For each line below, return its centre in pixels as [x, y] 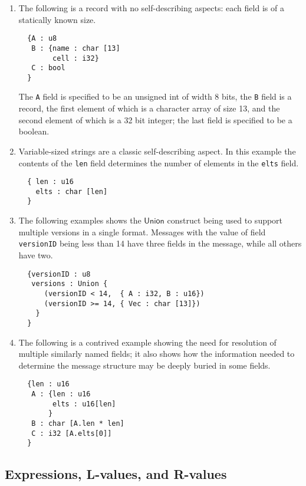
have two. [36, 255]
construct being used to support [225, 220]
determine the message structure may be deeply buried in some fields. [144, 365]
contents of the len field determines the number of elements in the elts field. [159, 162]
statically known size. [57, 19]
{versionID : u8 [59, 274]
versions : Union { [70, 284]
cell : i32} [76, 58]
